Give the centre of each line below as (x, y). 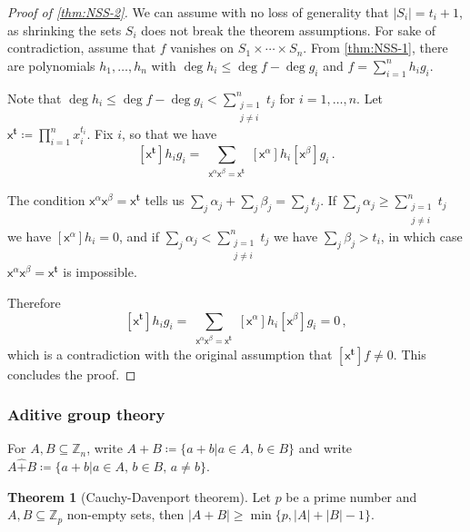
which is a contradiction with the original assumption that (170, 354)
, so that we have (170, 134)
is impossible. (100, 272)
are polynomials (51, 65)
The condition (46, 200)
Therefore (34, 302)
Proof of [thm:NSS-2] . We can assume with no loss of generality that (198, 12)
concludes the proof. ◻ (72, 374)
